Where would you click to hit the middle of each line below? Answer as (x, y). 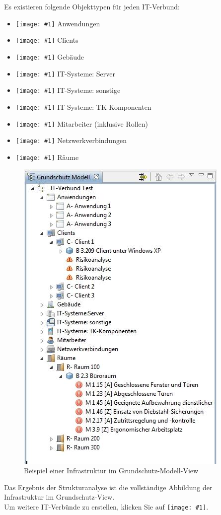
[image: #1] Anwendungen (58, 23)
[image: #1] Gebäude (50, 56)
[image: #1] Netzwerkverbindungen (71, 140)
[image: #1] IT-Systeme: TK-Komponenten (83, 107)
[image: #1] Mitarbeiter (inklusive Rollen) (82, 123)
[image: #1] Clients (47, 40)
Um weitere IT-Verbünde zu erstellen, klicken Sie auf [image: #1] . (106, 506)
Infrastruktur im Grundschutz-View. (59, 497)
